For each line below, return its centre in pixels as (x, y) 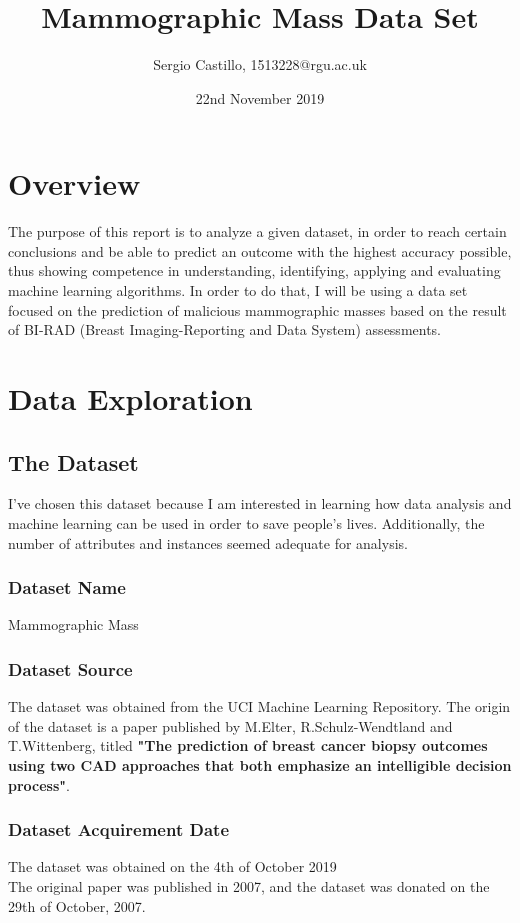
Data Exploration (130, 398)
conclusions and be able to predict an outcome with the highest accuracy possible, (260, 250)
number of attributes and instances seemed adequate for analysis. (208, 542)
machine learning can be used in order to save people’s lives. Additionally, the (246, 522)
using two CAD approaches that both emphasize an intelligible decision (260, 764)
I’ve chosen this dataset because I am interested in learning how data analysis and (260, 503)
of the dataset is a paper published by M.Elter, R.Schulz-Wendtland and (230, 725)
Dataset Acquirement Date (118, 829)
